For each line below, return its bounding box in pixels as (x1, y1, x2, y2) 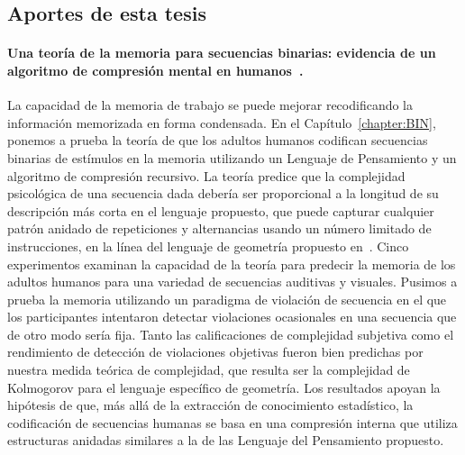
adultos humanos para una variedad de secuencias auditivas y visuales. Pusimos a (7, 272, 458, 291)
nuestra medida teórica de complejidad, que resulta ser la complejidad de (7, 360, 410, 379)
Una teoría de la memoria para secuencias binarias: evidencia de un (7, 43, 436, 62)
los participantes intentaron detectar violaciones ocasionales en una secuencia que (7, 307, 457, 326)
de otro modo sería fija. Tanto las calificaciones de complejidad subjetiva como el (7, 324, 454, 343)
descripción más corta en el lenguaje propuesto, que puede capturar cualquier (7, 201, 434, 220)
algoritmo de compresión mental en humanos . (7, 60, 304, 79)
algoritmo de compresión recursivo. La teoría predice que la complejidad (7, 166, 406, 185)
